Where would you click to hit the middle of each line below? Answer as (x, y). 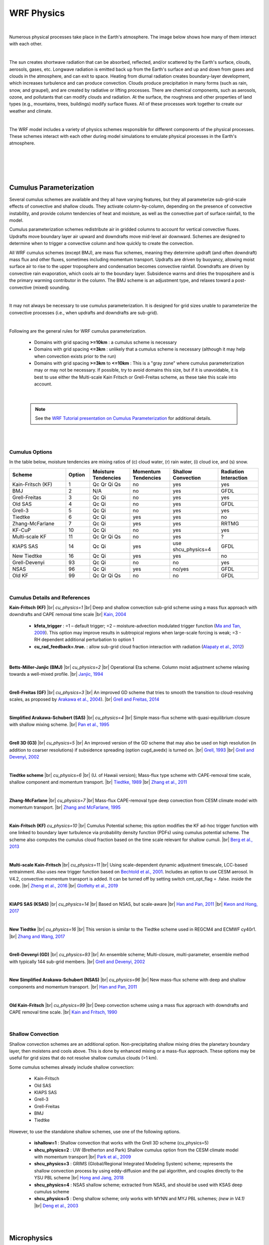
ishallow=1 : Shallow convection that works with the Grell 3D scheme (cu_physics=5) (122, 1143)
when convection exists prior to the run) (75, 356)
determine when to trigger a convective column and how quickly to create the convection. (101, 244)
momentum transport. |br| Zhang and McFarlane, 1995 (65, 807)
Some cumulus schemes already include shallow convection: (72, 1067)
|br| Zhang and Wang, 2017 (37, 936)
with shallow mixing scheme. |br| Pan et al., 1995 (59, 725)
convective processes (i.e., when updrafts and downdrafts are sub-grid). (84, 312)
